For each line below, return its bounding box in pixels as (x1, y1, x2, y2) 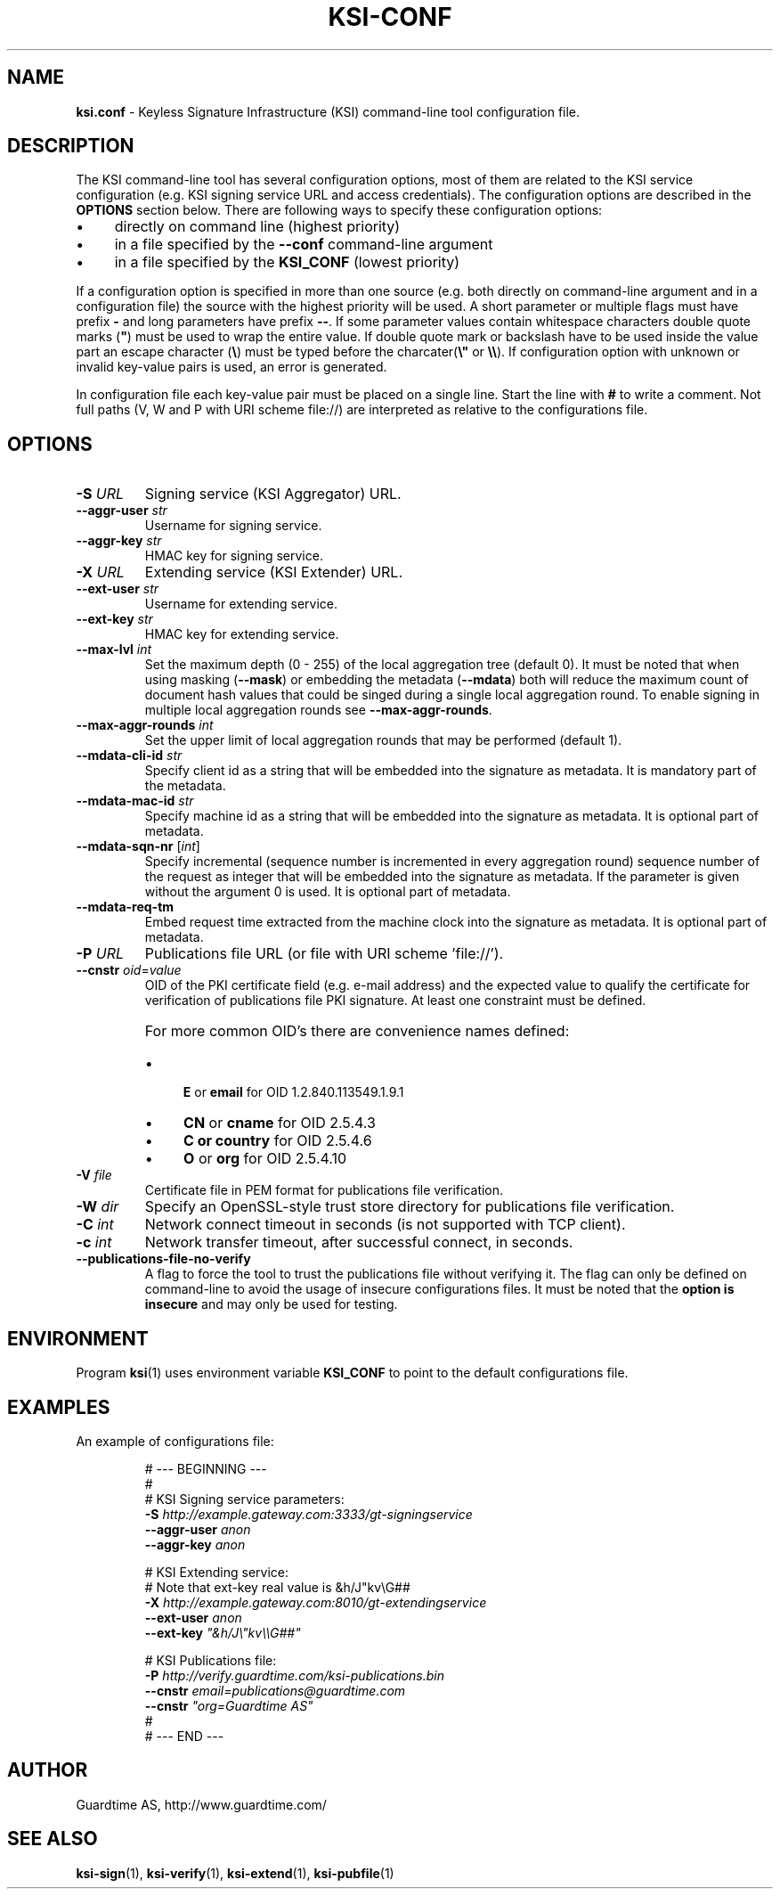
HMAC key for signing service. (144, 548, 323, 564)
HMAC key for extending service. (144, 626, 339, 642)
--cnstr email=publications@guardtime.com (144, 1682, 406, 1698)
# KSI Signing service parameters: (144, 1491, 345, 1507)
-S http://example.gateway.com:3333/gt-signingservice (144, 1506, 473, 1522)
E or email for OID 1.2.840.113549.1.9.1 (183, 1084, 404, 1100)
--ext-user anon (144, 1609, 242, 1625)
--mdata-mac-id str (76, 793, 194, 809)
